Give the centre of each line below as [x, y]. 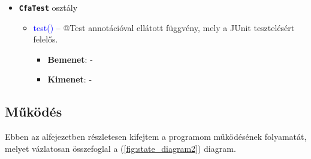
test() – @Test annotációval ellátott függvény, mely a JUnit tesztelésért [164, 27]
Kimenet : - [70, 79]
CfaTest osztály [48, 7]
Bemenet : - [70, 59]
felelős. [46, 39]
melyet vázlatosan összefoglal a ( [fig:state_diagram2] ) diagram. [120, 148]
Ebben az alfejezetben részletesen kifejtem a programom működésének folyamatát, [156, 137]
